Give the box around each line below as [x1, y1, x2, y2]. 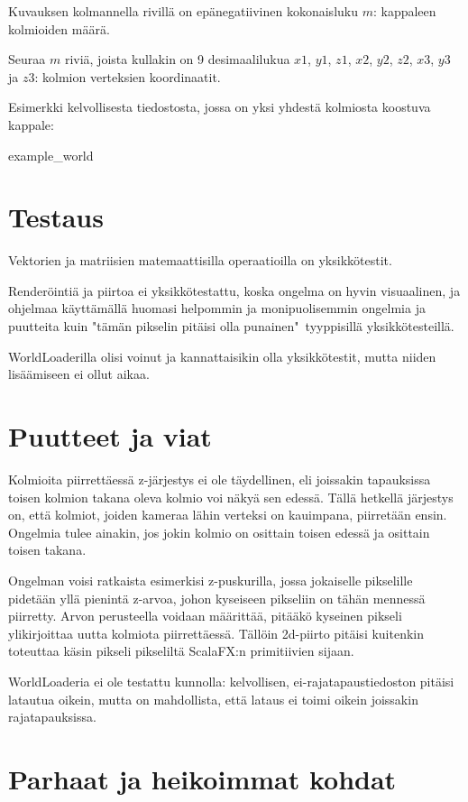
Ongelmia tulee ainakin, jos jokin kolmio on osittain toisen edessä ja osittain [8, 522, 430, 541]
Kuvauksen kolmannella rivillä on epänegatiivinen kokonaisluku [8, 2, 358, 20]
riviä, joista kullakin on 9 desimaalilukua [64, 50, 290, 69]
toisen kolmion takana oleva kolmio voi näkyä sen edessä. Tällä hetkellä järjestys [8, 487, 454, 506]
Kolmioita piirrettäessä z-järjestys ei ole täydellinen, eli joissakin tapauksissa [8, 469, 431, 488]
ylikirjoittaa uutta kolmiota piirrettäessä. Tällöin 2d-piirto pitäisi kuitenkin [8, 623, 425, 642]
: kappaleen [372, 2, 436, 20]
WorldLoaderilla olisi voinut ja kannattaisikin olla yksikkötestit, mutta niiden [8, 346, 436, 365]
